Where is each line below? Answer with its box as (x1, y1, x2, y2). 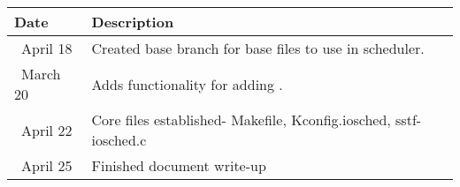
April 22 (21, 119, 73, 140)
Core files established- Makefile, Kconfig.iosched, (91, 109, 391, 130)
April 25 (21, 155, 73, 176)
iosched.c (91, 130, 147, 150)
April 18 (21, 38, 73, 58)
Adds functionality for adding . (91, 73, 283, 94)
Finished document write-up (91, 155, 266, 176)
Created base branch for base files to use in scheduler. (91, 38, 425, 58)
